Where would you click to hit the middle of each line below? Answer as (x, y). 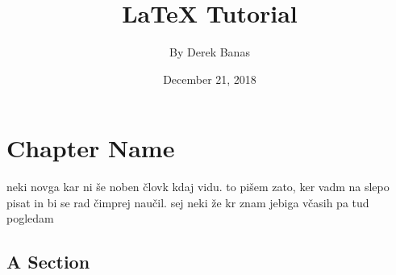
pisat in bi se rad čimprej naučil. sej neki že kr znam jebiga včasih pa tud (188, 202)
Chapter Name (91, 148)
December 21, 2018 (210, 79)
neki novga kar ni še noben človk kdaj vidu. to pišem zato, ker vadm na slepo (198, 187)
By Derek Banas (210, 52)
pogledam (30, 218)
